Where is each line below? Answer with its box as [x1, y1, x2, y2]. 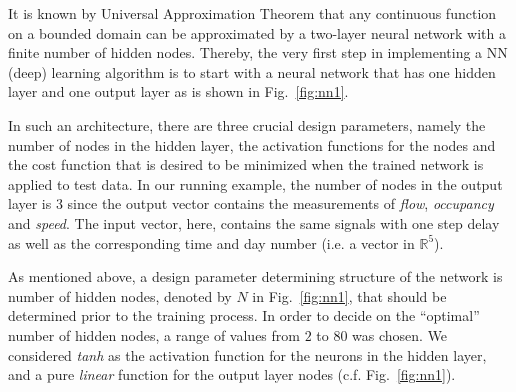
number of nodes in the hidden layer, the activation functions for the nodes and [8, 134, 496, 155]
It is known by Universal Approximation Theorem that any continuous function [8, 3, 497, 23]
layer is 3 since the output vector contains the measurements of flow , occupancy [8, 193, 494, 214]
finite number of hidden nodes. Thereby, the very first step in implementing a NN [8, 42, 508, 63]
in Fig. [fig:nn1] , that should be [252, 285, 447, 306]
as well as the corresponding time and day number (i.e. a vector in [8, 232, 415, 253]
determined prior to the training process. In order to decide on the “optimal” [8, 305, 480, 326]
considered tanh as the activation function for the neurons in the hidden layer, [8, 344, 487, 365]
